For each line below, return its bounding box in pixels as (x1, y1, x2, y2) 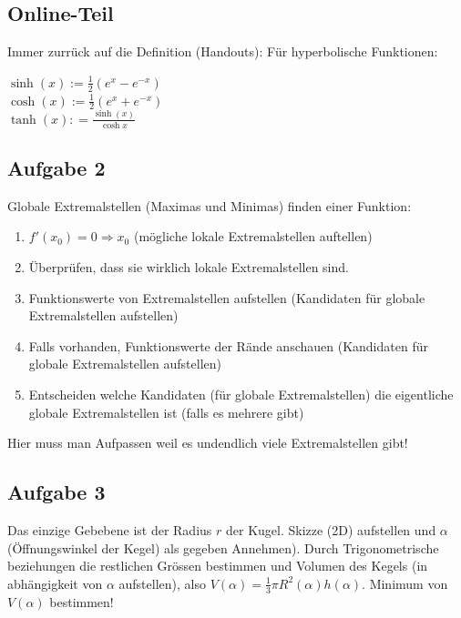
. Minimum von (362, 573, 448, 593)
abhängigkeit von (7, 573, 103, 593)
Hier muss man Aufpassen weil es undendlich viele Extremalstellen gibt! (7, 433, 408, 452)
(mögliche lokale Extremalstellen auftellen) (133, 227, 373, 246)
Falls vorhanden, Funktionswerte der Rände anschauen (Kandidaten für (28, 336, 428, 355)
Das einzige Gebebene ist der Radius (7, 521, 212, 539)
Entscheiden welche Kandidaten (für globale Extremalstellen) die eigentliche (28, 385, 454, 404)
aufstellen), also (118, 573, 206, 593)
